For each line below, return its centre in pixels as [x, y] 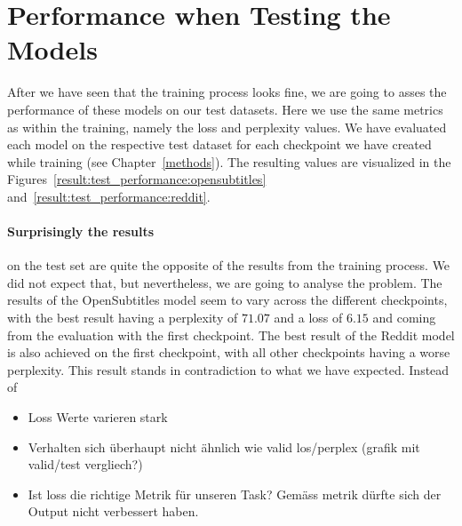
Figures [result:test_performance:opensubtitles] [137, 179]
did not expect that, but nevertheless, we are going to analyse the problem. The [225, 282]
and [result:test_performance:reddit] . [109, 196]
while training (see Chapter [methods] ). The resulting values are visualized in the [229, 161]
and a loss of [308, 318]
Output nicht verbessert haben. [113, 511]
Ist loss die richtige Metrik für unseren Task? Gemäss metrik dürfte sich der [235, 494]
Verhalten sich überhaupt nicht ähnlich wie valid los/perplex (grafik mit [224, 446]
